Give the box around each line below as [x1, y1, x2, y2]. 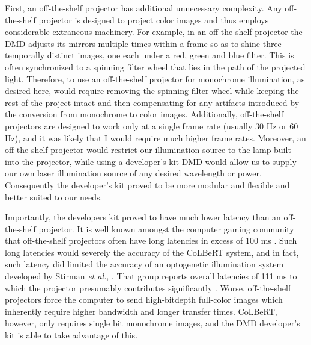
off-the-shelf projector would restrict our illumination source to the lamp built [5, 143, 291, 156]
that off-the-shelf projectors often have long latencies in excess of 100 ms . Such [5, 234, 297, 247]
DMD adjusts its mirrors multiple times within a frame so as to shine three [5, 37, 282, 49]
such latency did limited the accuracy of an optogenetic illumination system [5, 258, 284, 270]
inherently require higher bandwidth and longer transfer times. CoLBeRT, [5, 305, 277, 317]
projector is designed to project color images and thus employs [38, 13, 269, 26]
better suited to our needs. [5, 190, 103, 203]
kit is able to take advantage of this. [5, 329, 138, 341]
